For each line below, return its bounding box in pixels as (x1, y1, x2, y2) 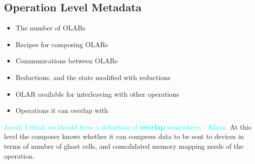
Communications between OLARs (15, 55, 118, 66)
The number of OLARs (15, 23, 86, 33)
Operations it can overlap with (15, 105, 108, 115)
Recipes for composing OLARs (15, 39, 108, 49)
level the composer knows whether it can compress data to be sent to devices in (4, 131, 244, 141)
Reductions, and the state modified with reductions (15, 72, 171, 82)
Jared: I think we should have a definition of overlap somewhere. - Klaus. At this (4, 121, 252, 132)
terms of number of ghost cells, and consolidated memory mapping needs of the (4, 140, 244, 151)
